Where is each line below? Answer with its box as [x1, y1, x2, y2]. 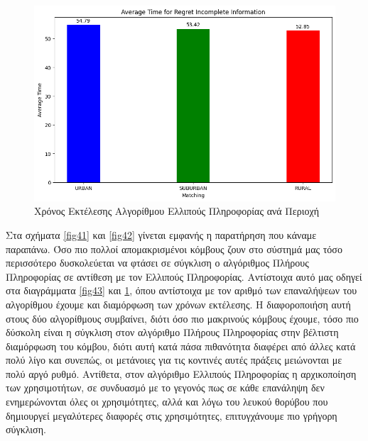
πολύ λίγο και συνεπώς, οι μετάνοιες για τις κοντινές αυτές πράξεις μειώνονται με [6, 352, 342, 367]
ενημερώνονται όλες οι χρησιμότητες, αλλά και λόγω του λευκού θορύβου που [6, 394, 328, 409]
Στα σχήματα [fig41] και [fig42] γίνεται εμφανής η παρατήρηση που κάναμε [6, 227, 317, 242]
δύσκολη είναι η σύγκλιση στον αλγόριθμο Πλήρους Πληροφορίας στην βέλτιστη [6, 325, 339, 340]
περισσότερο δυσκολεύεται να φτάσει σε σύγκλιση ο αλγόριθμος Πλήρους [6, 255, 309, 270]
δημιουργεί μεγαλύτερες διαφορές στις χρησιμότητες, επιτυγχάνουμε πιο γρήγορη [6, 408, 337, 423]
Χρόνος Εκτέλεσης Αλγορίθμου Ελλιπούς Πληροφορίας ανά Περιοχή [34, 203, 319, 218]
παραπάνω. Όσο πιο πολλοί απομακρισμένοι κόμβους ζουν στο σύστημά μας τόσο [6, 241, 342, 256]
